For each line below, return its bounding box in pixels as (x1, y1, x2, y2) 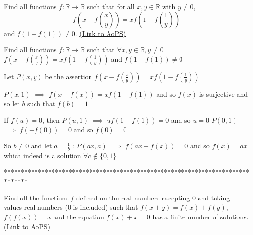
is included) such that (73, 202, 138, 212)
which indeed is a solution (4, 150, 81, 160)
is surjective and (199, 89, 248, 99)
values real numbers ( (4, 202, 68, 212)
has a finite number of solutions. (152, 211, 249, 221)
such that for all (87, 1, 135, 11)
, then (42, 114, 60, 125)
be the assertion (45, 71, 92, 81)
